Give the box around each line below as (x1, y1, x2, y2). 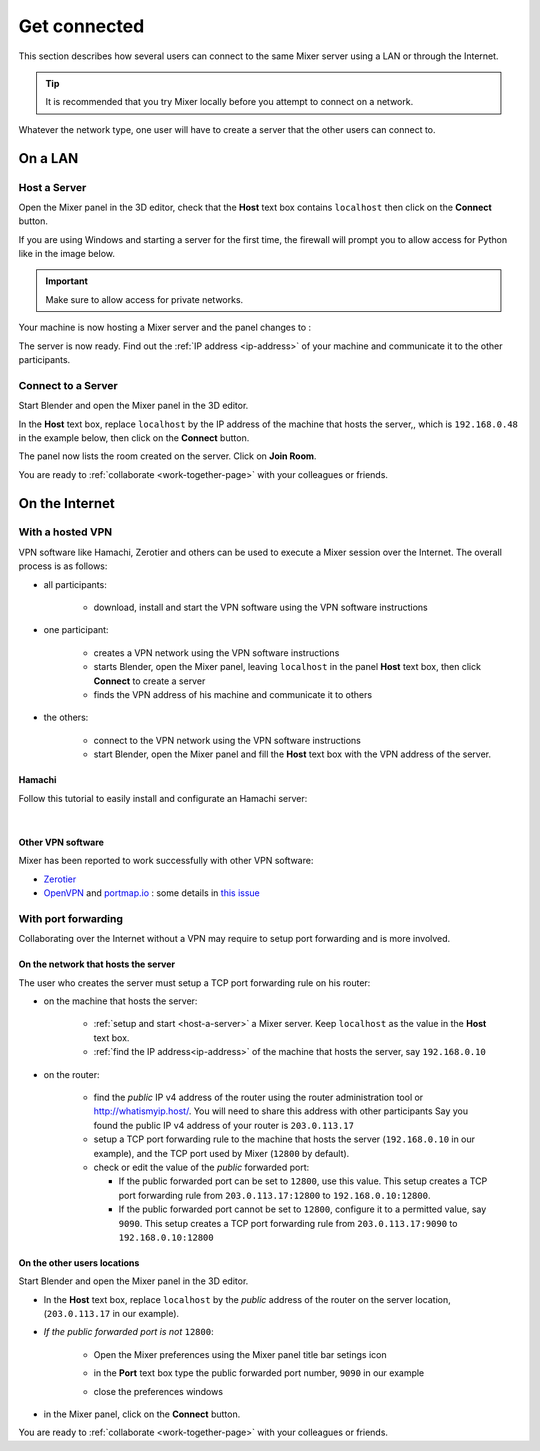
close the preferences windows (93, 1385, 224, 1397)
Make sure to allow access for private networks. (45, 293, 244, 305)
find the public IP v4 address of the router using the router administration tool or (93, 1091, 424, 1103)
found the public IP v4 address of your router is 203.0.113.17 (93, 1119, 355, 1131)
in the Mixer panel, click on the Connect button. (43, 1408, 241, 1420)
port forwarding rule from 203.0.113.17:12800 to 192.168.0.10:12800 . (118, 1189, 431, 1201)
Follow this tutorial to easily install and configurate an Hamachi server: (18, 792, 308, 804)
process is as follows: (18, 560, 108, 572)
